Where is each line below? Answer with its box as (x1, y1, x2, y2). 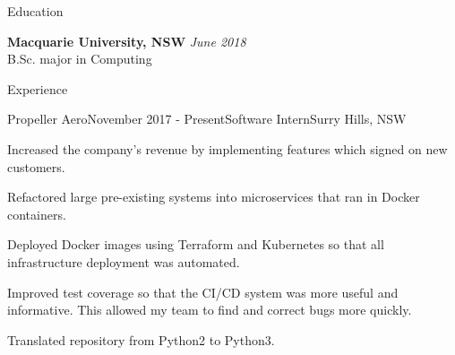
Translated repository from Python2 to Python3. (7, 330, 275, 349)
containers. (7, 204, 66, 223)
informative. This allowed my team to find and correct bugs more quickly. (7, 300, 412, 319)
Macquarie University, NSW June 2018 (7, 31, 246, 50)
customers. (7, 157, 65, 176)
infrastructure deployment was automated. (7, 252, 240, 271)
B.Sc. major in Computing (7, 49, 152, 68)
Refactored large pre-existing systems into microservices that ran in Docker (7, 187, 420, 206)
